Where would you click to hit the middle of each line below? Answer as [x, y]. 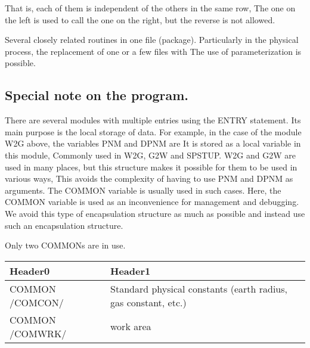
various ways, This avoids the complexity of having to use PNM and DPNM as [149, 178]
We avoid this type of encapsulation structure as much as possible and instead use [155, 213]
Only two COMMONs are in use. [65, 245]
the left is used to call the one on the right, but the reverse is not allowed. [140, 19]
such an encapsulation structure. [64, 225]
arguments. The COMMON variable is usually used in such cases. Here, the [143, 190]
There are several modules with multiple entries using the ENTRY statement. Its [153, 120]
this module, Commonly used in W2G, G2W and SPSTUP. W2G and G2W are [150, 155]
